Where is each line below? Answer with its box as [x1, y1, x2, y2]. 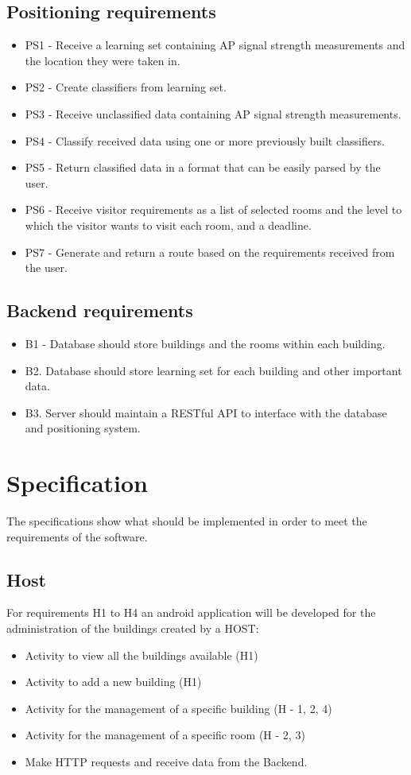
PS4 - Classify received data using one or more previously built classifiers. [25, 132, 385, 149]
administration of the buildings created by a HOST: [6, 620, 259, 637]
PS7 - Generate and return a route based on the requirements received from [25, 243, 395, 260]
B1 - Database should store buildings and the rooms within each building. [25, 335, 386, 351]
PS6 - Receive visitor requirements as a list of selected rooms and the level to [25, 201, 402, 218]
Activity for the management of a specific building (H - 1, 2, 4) [25, 699, 332, 716]
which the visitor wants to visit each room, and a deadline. [25, 216, 312, 233]
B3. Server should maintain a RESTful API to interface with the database [25, 404, 387, 420]
